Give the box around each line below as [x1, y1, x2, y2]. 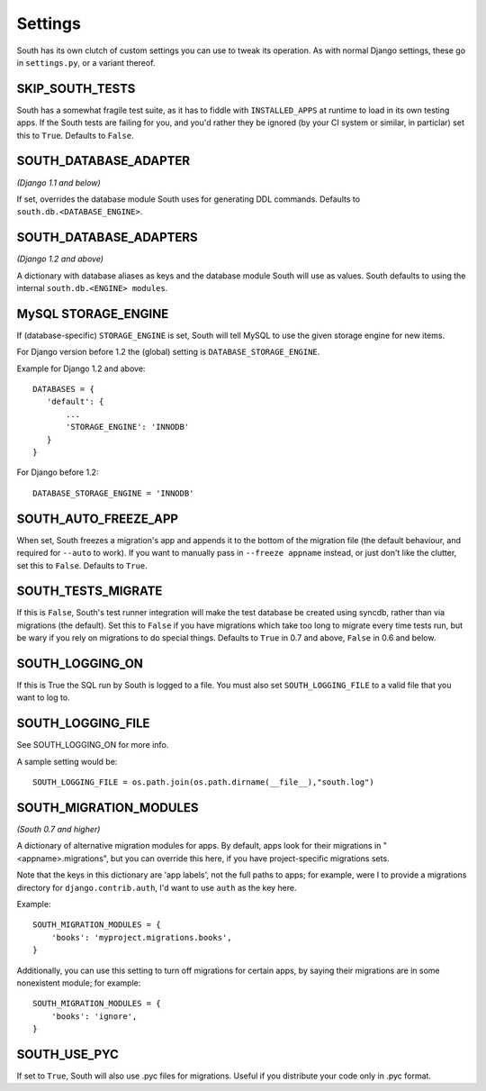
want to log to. [16, 692, 71, 703]
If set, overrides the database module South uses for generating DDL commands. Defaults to [16, 194, 360, 205]
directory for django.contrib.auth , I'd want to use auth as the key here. [16, 882, 297, 893]
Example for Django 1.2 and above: [16, 363, 146, 374]
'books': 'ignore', [50, 1011, 138, 1022]
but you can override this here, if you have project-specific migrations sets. [110, 852, 391, 864]
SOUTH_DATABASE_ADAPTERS [16, 230, 198, 245]
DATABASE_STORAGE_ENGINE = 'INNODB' [32, 487, 194, 498]
